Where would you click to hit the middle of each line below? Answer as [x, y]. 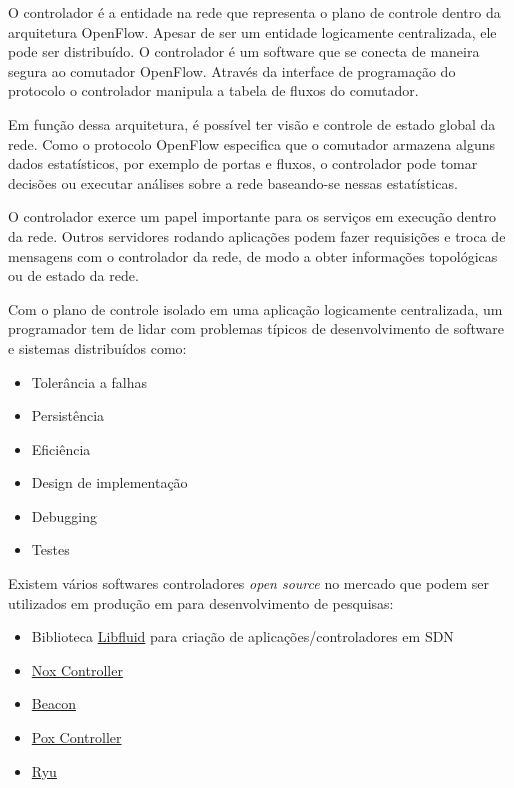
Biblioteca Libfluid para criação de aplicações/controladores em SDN [242, 636]
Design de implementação [109, 482]
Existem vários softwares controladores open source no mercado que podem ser [249, 583]
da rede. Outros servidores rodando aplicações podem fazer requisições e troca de [257, 235]
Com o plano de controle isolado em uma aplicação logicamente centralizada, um [255, 308]
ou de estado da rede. [73, 275]
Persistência [68, 415]
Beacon [53, 703]
